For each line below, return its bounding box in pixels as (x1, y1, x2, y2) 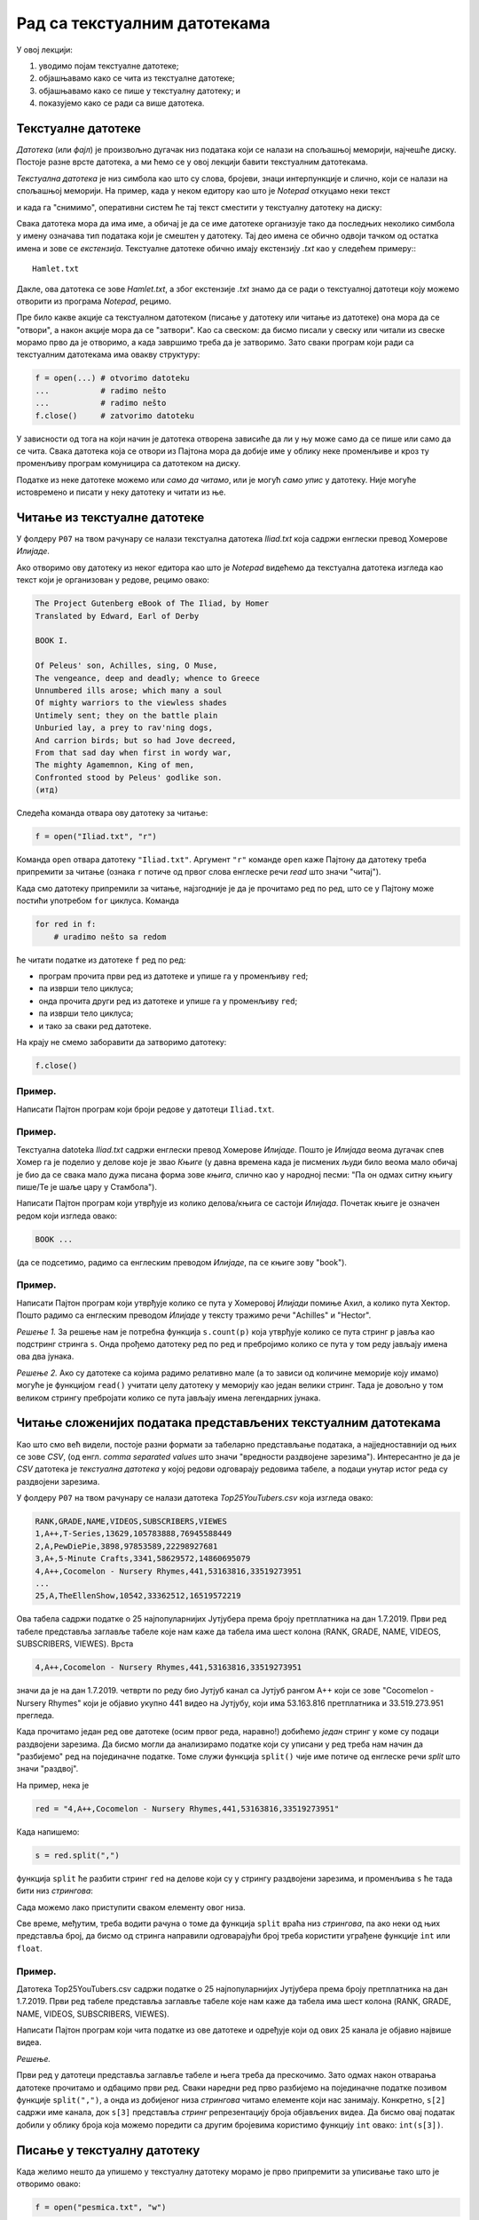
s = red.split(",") (35, 1850, 120, 1860)
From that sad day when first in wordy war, (35, 747, 232, 757)
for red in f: (35, 919, 97, 930)
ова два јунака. (16, 1351, 75, 1362)
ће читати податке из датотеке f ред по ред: (16, 955, 186, 965)
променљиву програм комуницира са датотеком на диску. (16, 458, 241, 469)
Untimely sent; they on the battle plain (35, 710, 218, 720)
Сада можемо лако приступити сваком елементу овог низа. (16, 1901, 246, 1913)
